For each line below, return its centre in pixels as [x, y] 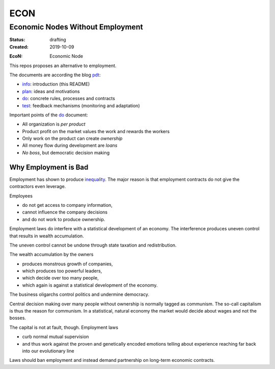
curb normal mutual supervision [56, 337]
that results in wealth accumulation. [47, 236]
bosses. [18, 318]
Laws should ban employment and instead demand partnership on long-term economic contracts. [112, 360]
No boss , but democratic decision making [66, 152]
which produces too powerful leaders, [62, 271]
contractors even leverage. [38, 187]
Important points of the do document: [49, 115]
